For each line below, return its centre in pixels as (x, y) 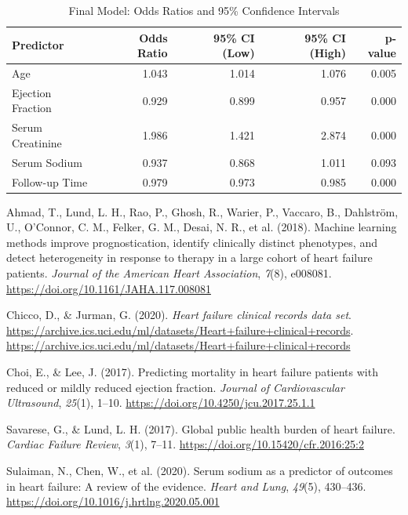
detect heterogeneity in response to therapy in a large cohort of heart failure (189, 257)
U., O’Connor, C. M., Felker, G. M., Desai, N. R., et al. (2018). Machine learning (202, 227)
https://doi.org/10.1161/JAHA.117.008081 (109, 288)
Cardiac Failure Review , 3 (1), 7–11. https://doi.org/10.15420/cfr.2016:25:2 (185, 444)
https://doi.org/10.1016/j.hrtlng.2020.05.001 (113, 501)
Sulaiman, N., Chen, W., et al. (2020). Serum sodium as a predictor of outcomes (200, 470)
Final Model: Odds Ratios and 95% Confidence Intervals (204, 10)
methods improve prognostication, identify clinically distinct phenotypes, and (192, 242)
